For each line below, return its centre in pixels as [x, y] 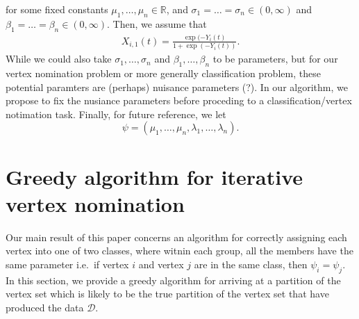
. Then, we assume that [157, 23]
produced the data [45, 307]
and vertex [161, 264]
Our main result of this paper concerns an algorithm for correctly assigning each [176, 237]
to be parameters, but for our [275, 59]
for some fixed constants [57, 9]
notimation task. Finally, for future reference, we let [116, 114]
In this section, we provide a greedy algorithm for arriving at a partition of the [173, 280]
